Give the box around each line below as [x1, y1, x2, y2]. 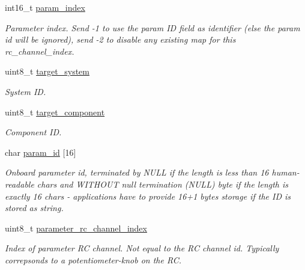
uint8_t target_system [5, 65, 89, 78]
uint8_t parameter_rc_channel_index [5, 221, 147, 234]
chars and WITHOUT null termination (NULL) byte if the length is [37, 177, 289, 190]
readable [5, 177, 34, 190]
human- [271, 166, 300, 179]
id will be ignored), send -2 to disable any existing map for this [5, 33, 236, 46]
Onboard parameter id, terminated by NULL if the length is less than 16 [5, 166, 269, 179]
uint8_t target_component [5, 105, 105, 118]
